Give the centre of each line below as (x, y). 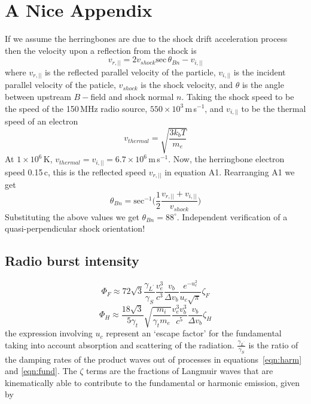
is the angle (263, 85)
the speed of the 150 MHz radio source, (76, 108)
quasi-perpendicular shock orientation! (75, 228)
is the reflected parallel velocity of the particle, (130, 72)
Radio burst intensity (72, 261)
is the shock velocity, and (187, 85)
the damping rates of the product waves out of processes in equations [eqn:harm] (153, 359)
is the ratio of (273, 344)
